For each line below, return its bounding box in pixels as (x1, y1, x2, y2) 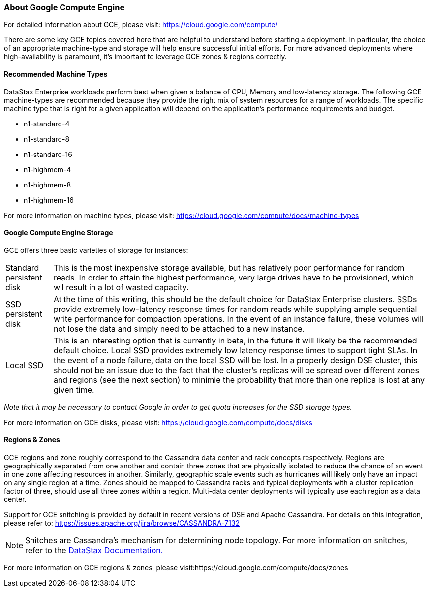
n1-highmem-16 (24, 195, 74, 204)
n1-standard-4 (24, 119, 70, 128)
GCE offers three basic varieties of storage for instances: (4, 246, 188, 254)
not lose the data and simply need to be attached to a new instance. (53, 323, 305, 334)
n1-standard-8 (24, 134, 70, 143)
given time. (53, 384, 94, 395)
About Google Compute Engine (4, 2, 125, 12)
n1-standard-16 (24, 150, 72, 158)
